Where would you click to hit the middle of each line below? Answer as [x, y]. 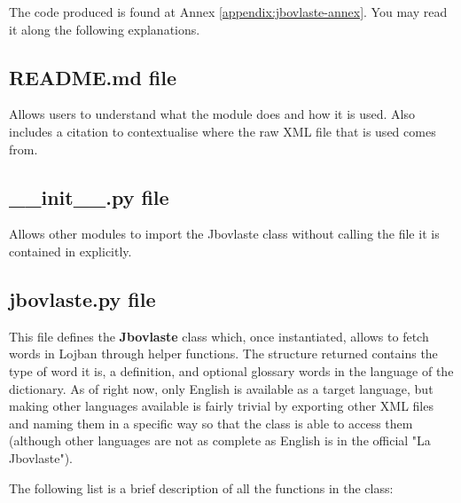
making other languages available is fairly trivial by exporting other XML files [221, 406]
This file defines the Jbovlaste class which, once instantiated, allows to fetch [219, 336]
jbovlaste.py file [82, 299]
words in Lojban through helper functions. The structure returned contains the [223, 354]
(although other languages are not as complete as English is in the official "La [220, 440]
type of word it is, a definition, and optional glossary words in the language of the [231, 370]
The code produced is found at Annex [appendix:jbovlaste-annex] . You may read [228, 12]
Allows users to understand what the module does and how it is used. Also [212, 114]
